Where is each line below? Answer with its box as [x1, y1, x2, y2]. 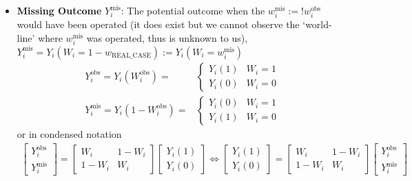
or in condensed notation [17, 126, 122, 141]
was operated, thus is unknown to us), [86, 30, 248, 45]
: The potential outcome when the [121, 3, 265, 17]
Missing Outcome [17, 3, 102, 17]
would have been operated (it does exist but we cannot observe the [17, 17, 300, 32]
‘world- [302, 17, 332, 32]
